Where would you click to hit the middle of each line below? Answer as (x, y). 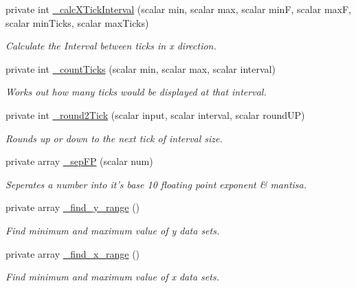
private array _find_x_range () (73, 253)
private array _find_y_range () (73, 207)
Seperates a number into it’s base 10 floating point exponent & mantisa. (156, 184)
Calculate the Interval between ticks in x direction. (111, 46)
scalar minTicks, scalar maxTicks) (77, 22)
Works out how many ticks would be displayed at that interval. (136, 92)
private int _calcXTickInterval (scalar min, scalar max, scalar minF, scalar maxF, (178, 9)
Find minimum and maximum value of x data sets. (112, 277)
